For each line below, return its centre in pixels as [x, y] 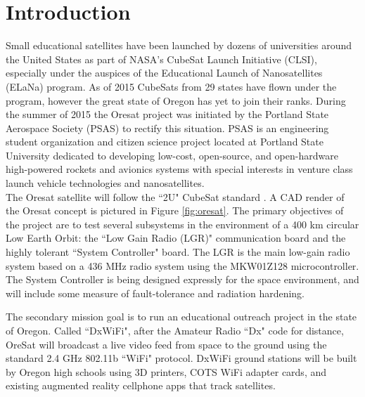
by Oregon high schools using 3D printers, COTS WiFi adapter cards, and [166, 371]
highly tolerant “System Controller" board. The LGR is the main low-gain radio [178, 252]
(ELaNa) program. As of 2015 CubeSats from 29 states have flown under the [171, 86]
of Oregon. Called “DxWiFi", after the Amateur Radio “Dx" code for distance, [175, 330]
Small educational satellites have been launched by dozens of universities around [179, 45]
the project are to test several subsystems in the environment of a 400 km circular [182, 224]
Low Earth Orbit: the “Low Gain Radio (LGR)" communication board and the [176, 238]
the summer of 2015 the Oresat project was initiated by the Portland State [167, 114]
